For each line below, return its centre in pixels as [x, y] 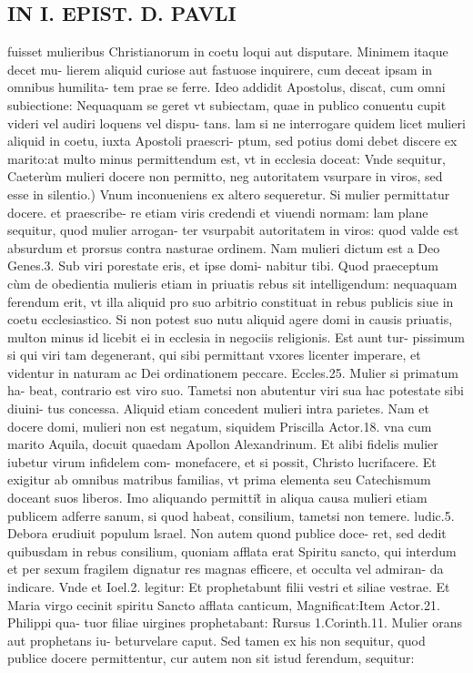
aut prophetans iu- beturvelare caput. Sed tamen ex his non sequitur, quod [216, 640]
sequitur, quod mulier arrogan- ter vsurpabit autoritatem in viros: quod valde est [233, 230]
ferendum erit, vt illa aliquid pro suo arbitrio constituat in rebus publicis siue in [231, 301]
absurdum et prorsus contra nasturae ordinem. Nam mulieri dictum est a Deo [224, 247]
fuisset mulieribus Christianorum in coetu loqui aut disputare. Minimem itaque [228, 51]
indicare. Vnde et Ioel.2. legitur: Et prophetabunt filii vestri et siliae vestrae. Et [229, 587]
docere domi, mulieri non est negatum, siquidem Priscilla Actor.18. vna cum [220, 426]
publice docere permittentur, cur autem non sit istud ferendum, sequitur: [211, 658]
